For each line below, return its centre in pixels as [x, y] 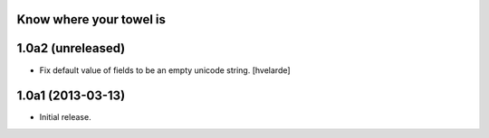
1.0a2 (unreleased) [71, 48]
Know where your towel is [91, 19]
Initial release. [65, 117]
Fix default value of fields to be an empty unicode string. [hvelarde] [165, 70]
